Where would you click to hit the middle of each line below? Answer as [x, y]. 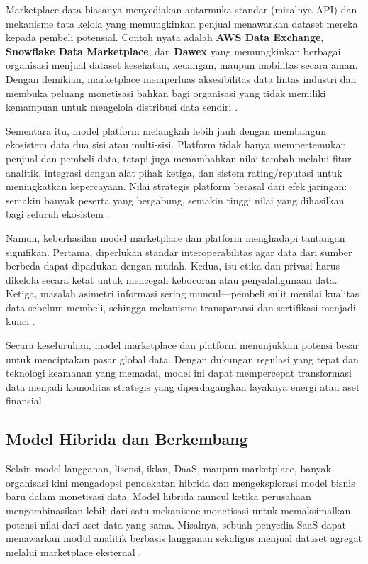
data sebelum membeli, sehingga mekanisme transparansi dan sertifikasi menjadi [181, 307]
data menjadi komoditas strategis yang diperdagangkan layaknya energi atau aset [183, 386]
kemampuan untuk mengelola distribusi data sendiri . [122, 107]
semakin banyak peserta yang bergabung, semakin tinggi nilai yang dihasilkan [175, 200]
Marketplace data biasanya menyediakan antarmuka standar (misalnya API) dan [182, 9]
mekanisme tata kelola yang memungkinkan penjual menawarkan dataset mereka [182, 23]
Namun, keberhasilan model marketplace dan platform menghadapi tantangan [175, 237]
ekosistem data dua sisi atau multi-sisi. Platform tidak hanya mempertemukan [176, 144]
